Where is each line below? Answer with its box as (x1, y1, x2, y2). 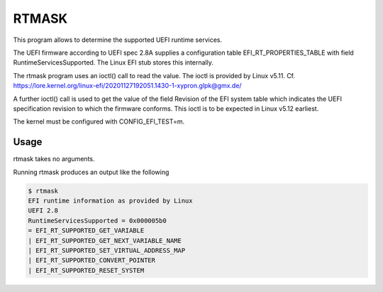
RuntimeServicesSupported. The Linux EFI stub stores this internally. (13, 58, 214, 67)
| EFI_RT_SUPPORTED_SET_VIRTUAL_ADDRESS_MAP (28, 246, 186, 254)
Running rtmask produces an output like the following (13, 168, 170, 176)
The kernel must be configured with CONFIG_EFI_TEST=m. (13, 117, 185, 126)
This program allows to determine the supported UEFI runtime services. (13, 36, 223, 44)
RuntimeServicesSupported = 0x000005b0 (28, 217, 167, 225)
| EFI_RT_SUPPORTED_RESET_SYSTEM (28, 266, 145, 274)
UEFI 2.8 (28, 207, 59, 215)
